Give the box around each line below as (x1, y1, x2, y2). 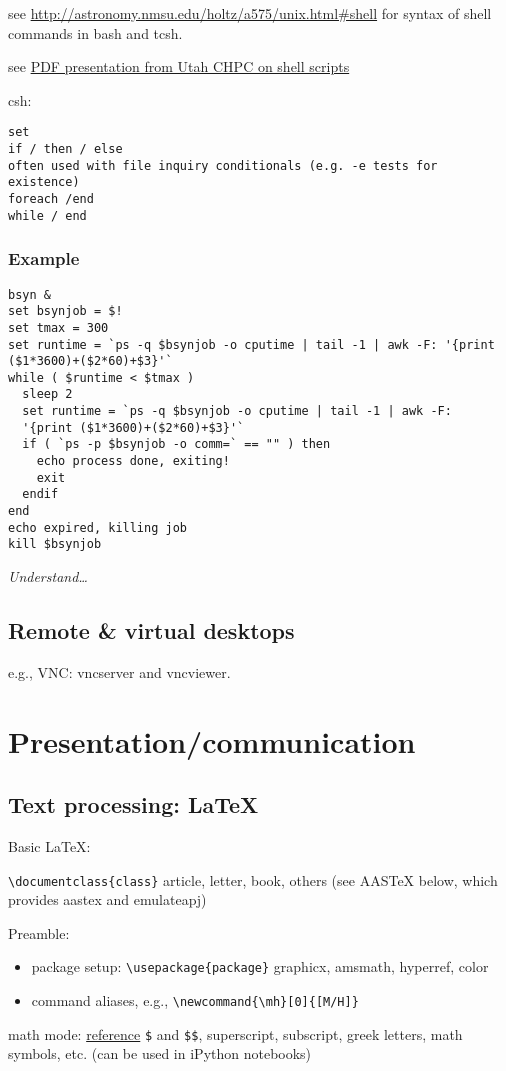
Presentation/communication (8, 720, 416, 761)
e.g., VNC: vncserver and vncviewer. (8, 661, 231, 682)
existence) (8, 175, 80, 190)
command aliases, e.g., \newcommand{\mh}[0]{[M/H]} (31, 990, 359, 1011)
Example (8, 246, 80, 271)
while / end (8, 208, 87, 223)
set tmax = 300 (8, 320, 109, 335)
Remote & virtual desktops (8, 615, 295, 646)
